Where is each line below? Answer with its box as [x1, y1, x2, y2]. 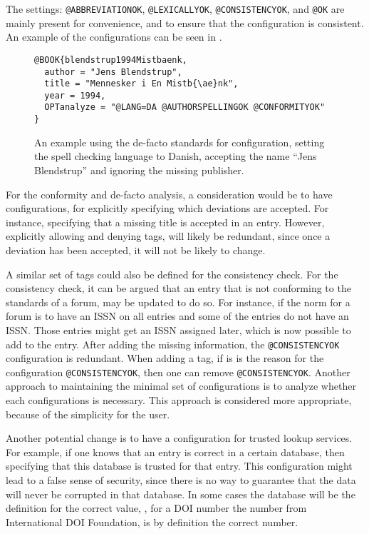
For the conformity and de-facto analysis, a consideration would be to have [6, 186, 333, 201]
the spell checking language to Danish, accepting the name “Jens [34, 148, 317, 163]
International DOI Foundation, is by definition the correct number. [6, 514, 298, 529]
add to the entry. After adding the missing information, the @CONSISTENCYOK [6, 336, 340, 351]
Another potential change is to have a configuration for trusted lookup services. [6, 430, 353, 445]
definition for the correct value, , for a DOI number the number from [6, 500, 307, 515]
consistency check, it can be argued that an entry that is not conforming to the [6, 281, 351, 296]
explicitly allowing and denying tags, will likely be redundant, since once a [6, 228, 331, 243]
